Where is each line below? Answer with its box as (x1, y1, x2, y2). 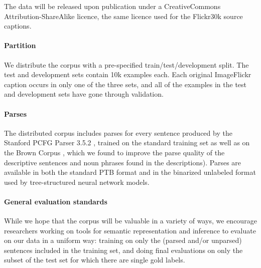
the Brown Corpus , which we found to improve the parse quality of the (4, 147, 225, 157)
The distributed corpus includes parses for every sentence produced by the (4, 127, 232, 138)
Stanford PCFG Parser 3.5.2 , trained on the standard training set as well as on (4, 137, 250, 148)
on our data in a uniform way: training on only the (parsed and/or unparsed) (4, 235, 242, 245)
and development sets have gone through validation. (4, 89, 164, 99)
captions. (4, 21, 32, 31)
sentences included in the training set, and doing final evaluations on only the (4, 244, 243, 255)
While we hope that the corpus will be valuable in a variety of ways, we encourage (4, 215, 257, 226)
